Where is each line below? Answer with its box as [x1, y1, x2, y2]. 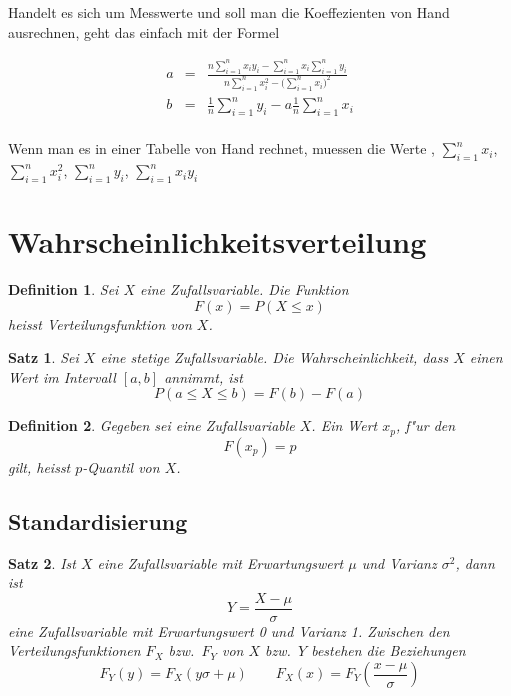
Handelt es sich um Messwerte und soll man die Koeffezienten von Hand [8, 2, 450, 22]
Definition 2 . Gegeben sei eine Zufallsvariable [8, 415, 295, 436]
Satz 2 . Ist [8, 552, 76, 573]
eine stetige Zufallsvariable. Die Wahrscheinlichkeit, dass [100, 347, 449, 368]
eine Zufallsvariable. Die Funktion [140, 278, 349, 299]
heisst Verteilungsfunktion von [8, 313, 192, 334]
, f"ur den [396, 415, 456, 436]
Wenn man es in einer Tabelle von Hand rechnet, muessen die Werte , [8, 138, 435, 159]
